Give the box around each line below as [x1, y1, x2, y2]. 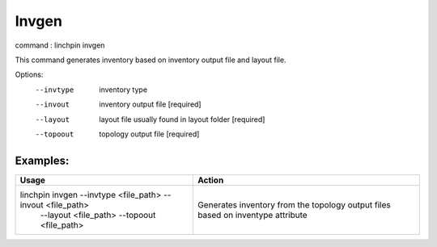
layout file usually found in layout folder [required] [99, 114, 265, 124]
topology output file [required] [99, 129, 200, 139]
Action [197, 174, 224, 186]
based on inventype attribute [197, 209, 308, 220]
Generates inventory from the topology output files [197, 199, 392, 210]
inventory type [99, 85, 148, 94]
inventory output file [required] [99, 99, 202, 109]
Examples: [15, 153, 70, 167]
